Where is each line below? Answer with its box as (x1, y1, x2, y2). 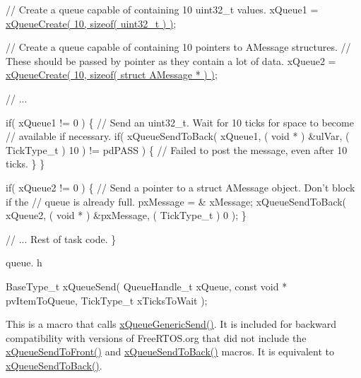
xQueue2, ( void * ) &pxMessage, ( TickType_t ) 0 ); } (6, 208, 247, 223)
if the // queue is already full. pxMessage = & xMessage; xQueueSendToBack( (6, 194, 347, 208)
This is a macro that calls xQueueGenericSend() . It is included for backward (6, 317, 337, 331)
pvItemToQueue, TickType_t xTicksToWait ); (6, 293, 208, 307)
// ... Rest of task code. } (6, 231, 117, 246)
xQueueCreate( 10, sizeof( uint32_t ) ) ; (6, 16, 177, 30)
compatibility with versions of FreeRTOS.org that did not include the (6, 330, 307, 345)
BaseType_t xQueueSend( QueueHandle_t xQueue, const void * (6, 278, 288, 293)
